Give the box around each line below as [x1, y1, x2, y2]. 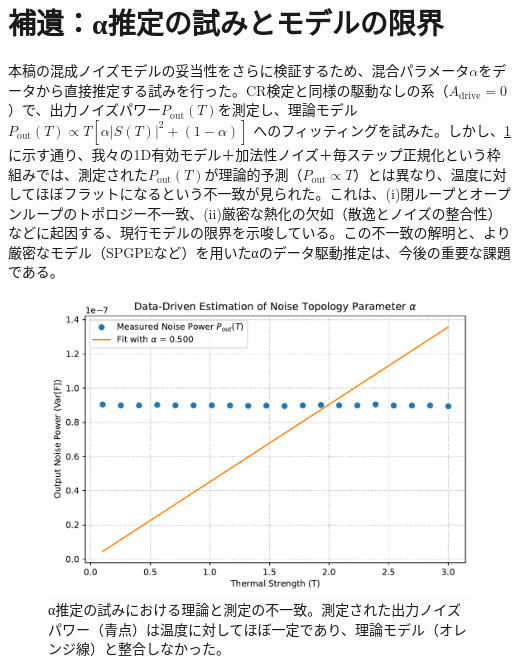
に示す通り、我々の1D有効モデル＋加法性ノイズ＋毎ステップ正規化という [8, 143, 487, 164]
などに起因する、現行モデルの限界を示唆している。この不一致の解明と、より [8, 222, 511, 243]
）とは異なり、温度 [353, 163, 479, 184]
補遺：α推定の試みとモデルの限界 [8, 2, 444, 43]
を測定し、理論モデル [217, 99, 358, 120]
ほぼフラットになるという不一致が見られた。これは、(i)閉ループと [35, 183, 470, 204]
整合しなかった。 [117, 638, 230, 659]
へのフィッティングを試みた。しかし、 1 [253, 119, 512, 140]
